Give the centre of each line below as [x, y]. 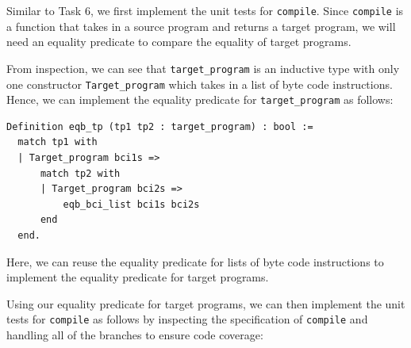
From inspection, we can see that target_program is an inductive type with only [203, 68]
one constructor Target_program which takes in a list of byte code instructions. [200, 84]
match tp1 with [58, 142]
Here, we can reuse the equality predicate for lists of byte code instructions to [195, 261]
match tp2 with [80, 173]
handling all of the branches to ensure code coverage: [135, 335]
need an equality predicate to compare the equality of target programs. [179, 42]
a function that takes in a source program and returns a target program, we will [201, 26]
